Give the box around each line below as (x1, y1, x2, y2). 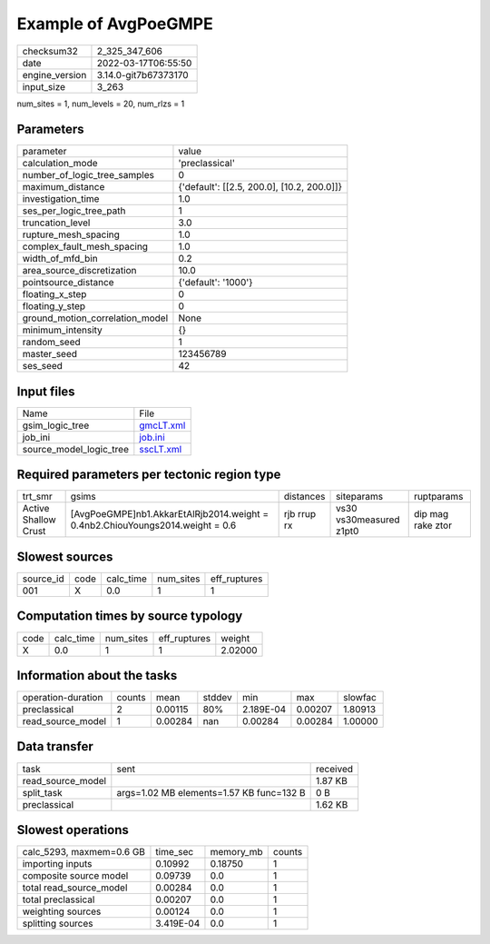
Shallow (22, 513, 56, 526)
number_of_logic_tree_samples (22, 169, 154, 182)
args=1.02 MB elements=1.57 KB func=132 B (116, 786, 306, 799)
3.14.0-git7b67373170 (96, 68, 190, 81)
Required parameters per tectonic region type (16, 467, 281, 482)
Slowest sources (16, 549, 113, 564)
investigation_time (22, 193, 100, 205)
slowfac (343, 691, 377, 704)
